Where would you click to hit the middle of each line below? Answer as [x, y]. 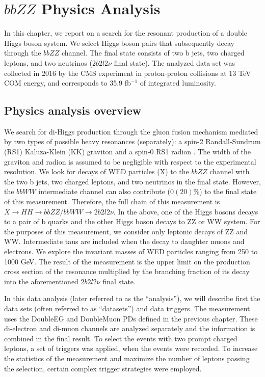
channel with [230, 171]
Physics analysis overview [73, 110]
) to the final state [228, 191]
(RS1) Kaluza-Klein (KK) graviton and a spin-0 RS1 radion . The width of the [127, 152]
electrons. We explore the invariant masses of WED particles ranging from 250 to [131, 251]
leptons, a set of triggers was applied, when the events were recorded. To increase [131, 348]
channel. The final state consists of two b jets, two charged [153, 53]
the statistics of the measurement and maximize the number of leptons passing [127, 358]
